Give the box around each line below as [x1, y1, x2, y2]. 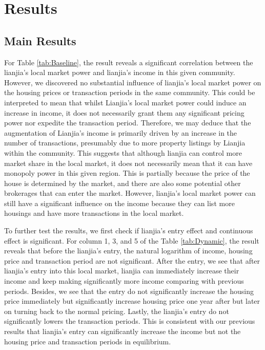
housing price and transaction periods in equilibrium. [4, 336, 171, 346]
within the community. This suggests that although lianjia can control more [4, 147, 242, 158]
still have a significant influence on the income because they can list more [4, 197, 235, 208]
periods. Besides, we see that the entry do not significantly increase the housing [4, 285, 254, 296]
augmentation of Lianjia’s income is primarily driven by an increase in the [4, 127, 237, 138]
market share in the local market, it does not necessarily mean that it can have [4, 157, 253, 168]
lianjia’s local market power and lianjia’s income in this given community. [4, 67, 235, 78]
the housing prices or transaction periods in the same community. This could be [4, 87, 255, 98]
